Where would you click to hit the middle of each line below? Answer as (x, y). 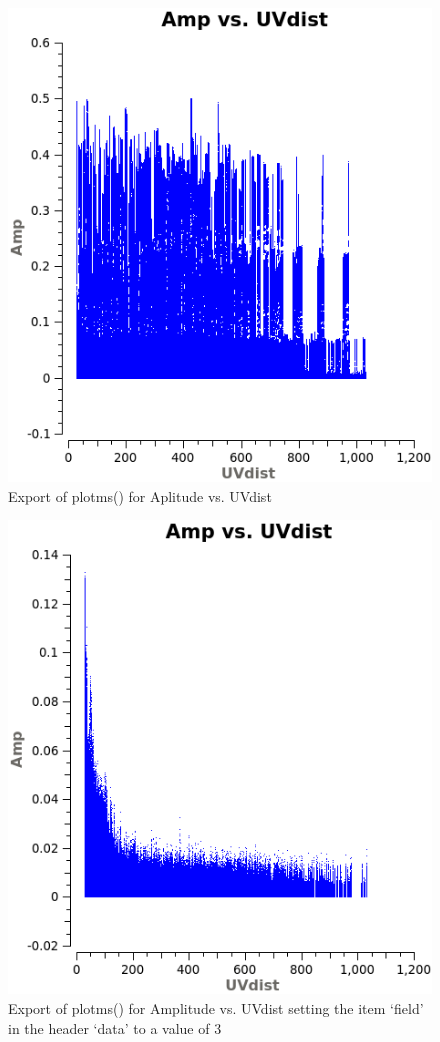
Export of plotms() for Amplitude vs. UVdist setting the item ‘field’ (216, 1008)
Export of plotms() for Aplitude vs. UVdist (140, 495)
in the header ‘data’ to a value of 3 (115, 1027)
